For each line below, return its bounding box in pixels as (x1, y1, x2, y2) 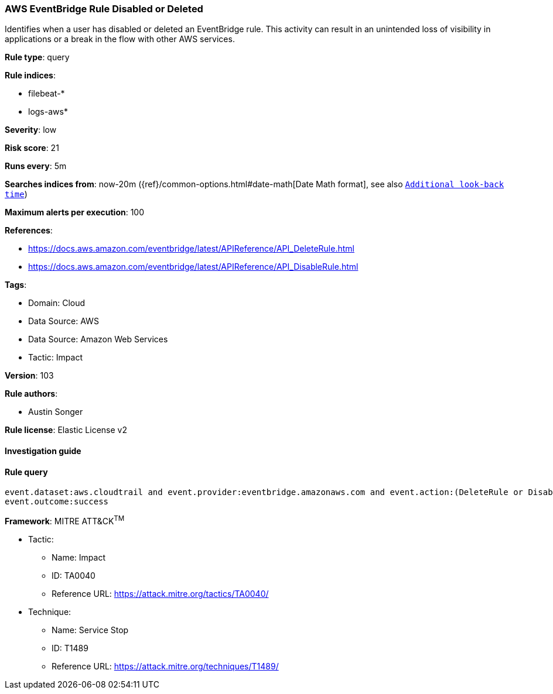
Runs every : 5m (5, 161, 67, 171)
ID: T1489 (52, 643, 88, 653)
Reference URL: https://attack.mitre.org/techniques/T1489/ (52, 661, 279, 671)
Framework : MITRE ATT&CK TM (5, 514, 125, 526)
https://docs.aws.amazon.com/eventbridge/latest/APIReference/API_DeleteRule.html (28, 243, 354, 254)
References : (5, 225, 53, 236)
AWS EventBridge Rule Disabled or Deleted (5, 3, 203, 15)
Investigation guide (5, 445, 81, 456)
